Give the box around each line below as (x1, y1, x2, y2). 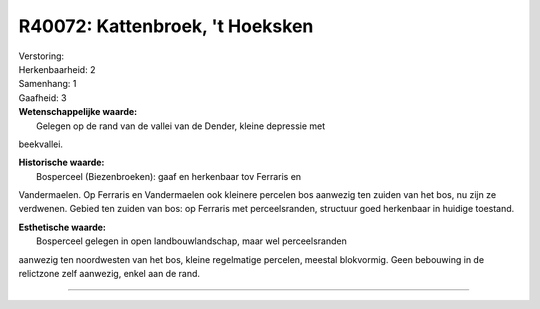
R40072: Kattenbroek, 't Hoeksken (18, 15, 314, 37)
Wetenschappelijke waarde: (18, 106, 138, 118)
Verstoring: (18, 50, 65, 62)
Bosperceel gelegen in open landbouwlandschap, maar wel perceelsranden (36, 235, 347, 247)
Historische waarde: (18, 156, 105, 169)
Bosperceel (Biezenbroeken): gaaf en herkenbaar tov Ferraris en (36, 170, 302, 182)
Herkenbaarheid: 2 (18, 63, 96, 75)
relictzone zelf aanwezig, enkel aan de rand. (18, 268, 200, 280)
